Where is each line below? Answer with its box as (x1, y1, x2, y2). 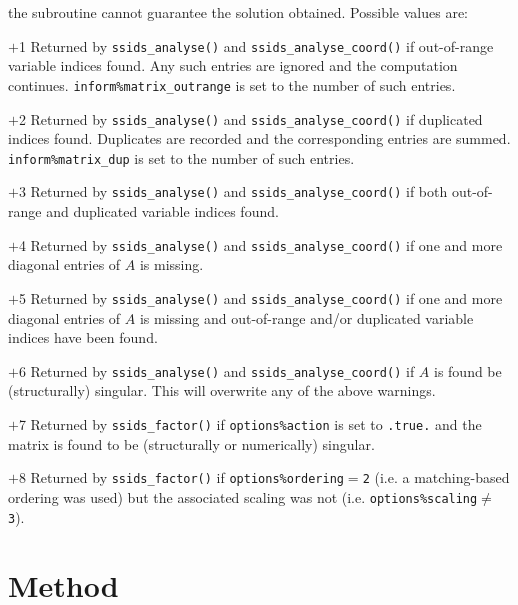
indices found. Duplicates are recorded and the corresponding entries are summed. (8, 128, 511, 149)
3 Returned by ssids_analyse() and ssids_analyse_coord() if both (18, 181, 448, 202)
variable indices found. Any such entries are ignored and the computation (8, 55, 458, 76)
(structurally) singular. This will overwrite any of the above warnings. (8, 380, 436, 401)
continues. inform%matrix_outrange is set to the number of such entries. (8, 74, 456, 95)
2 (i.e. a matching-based (362, 467, 510, 488)
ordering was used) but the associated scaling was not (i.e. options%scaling (8, 486, 478, 507)
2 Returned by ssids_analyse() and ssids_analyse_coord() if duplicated (18, 108, 483, 129)
